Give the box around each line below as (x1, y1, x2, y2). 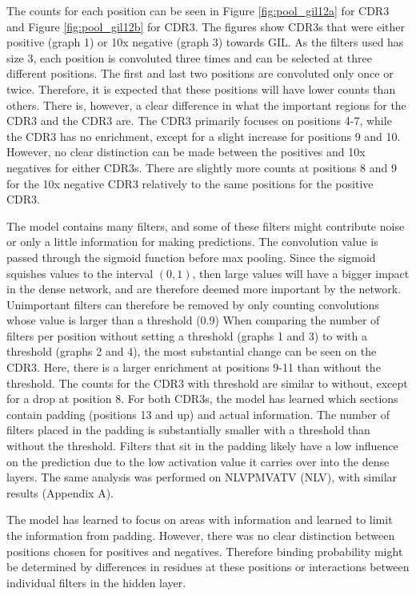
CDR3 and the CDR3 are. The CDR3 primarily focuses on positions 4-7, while (6, 112, 392, 129)
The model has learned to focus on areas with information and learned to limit (6, 511, 393, 528)
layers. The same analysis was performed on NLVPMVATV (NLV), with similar (6, 469, 398, 485)
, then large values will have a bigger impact (192, 264, 410, 281)
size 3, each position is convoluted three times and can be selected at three (6, 49, 372, 66)
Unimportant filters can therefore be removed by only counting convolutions (6, 296, 379, 312)
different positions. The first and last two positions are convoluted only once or (6, 65, 394, 82)
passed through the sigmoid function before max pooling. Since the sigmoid (6, 248, 376, 265)
